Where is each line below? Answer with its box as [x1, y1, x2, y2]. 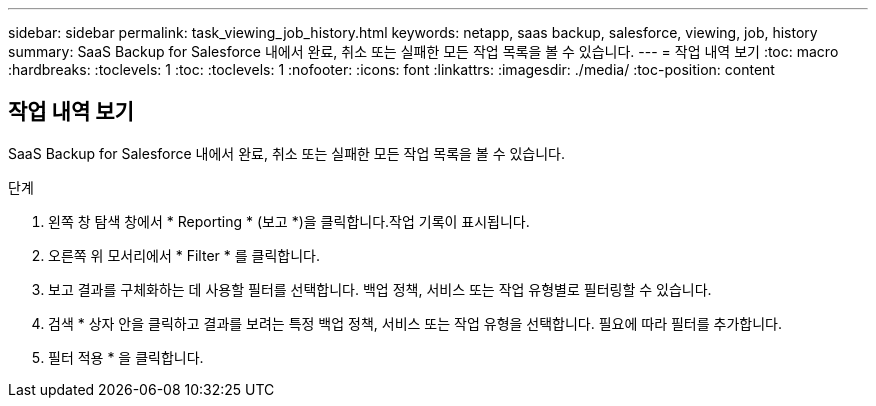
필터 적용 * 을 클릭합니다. [48, 348, 204, 366]
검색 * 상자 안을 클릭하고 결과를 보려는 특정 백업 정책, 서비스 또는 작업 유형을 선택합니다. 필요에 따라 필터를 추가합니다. [48, 314, 782, 332]
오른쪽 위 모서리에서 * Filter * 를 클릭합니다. [48, 246, 320, 264]
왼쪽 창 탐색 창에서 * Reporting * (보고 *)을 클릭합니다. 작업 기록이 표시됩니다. [48, 212, 530, 230]
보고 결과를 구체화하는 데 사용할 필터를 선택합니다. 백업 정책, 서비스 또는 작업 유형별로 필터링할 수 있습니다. [48, 280, 712, 298]
